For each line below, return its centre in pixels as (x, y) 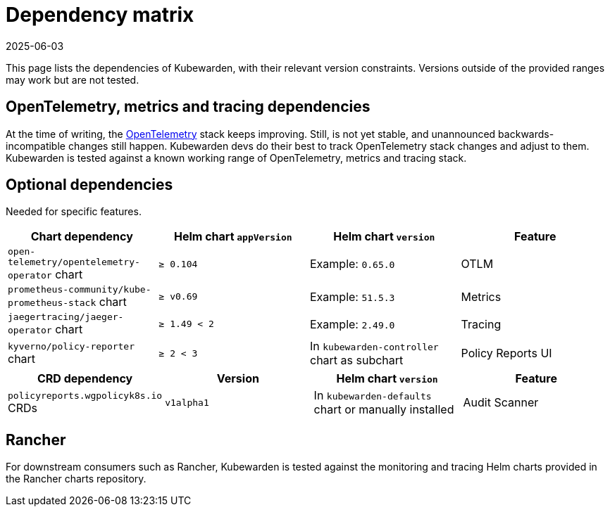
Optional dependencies (89, 185)
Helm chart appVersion (233, 237)
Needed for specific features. (74, 212)
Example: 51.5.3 (353, 296)
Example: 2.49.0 (353, 324)
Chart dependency (82, 237)
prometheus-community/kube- (80, 290)
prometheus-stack (52, 303)
